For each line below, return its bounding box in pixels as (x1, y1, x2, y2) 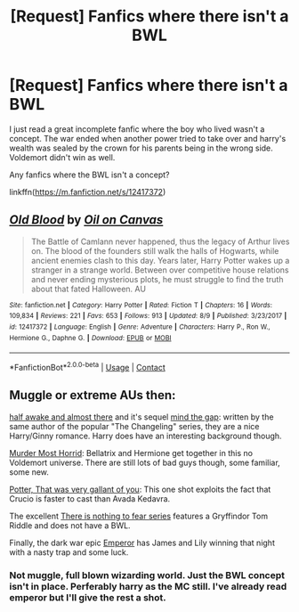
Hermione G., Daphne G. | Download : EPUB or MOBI (9, 333, 172, 342)
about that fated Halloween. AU (30, 283, 147, 294)
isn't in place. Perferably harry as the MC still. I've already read (9, 580, 287, 592)
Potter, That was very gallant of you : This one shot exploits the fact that (9, 484, 271, 494)
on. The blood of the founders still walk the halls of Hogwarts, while (30, 245, 279, 256)
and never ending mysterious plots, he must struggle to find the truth (30, 273, 284, 284)
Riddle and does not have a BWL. (9, 519, 131, 531)
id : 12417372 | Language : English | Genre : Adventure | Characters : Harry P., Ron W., (9, 322, 271, 331)
